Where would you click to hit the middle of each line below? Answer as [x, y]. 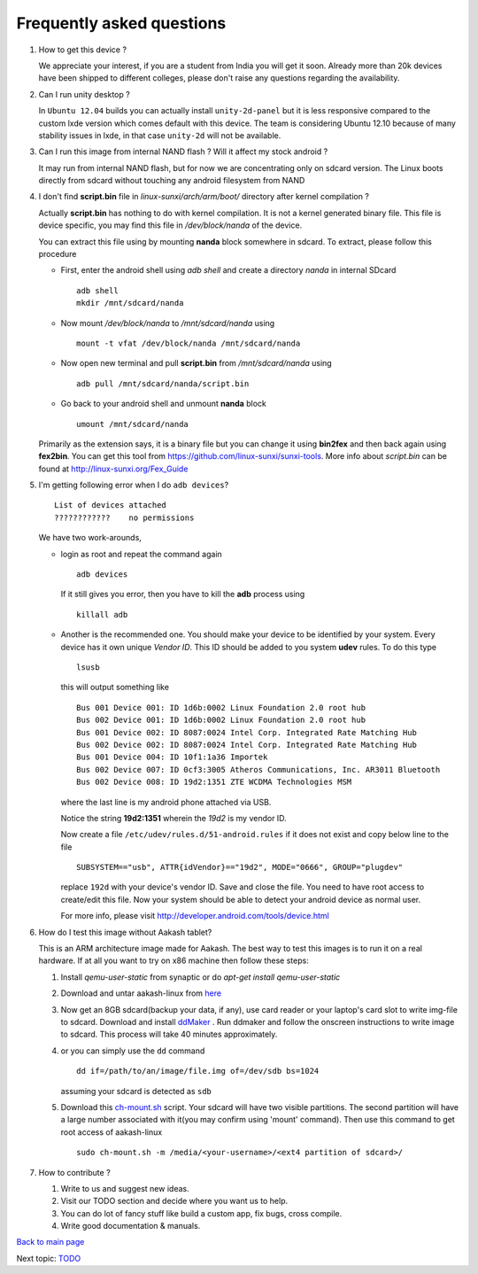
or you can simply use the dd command [133, 1051]
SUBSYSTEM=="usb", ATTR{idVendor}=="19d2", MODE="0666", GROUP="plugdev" [240, 867]
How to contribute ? [74, 1172]
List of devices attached [111, 505]
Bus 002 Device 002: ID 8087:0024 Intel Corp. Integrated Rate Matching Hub [247, 745]
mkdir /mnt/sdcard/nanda [130, 303]
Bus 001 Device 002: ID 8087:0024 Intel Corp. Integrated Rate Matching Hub [247, 732]
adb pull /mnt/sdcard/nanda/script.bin [163, 384]
